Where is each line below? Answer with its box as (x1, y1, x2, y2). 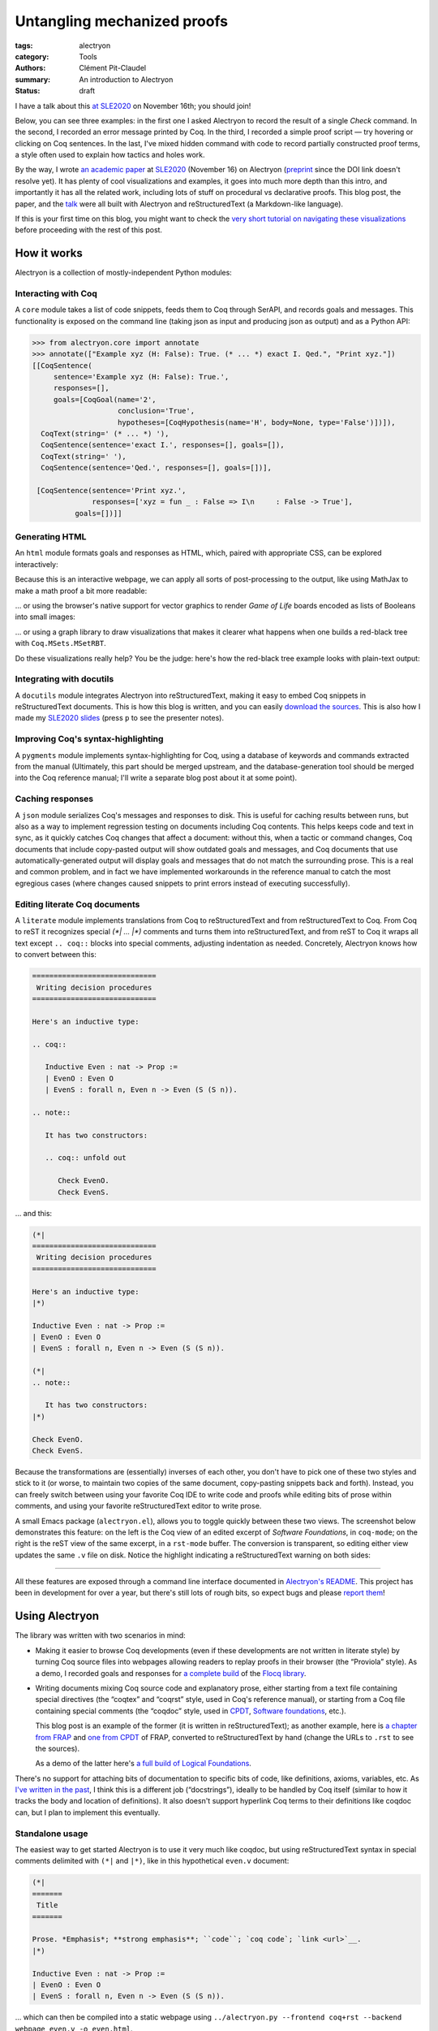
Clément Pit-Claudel (79, 63, 146, 73)
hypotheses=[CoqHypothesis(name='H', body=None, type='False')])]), (118, 418, 397, 427)
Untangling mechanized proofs (15, 12, 229, 30)
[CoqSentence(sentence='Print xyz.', (36, 486, 187, 495)
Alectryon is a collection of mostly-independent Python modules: (15, 268, 233, 278)
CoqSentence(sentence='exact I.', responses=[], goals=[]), (41, 440, 285, 450)
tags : (15, 41, 33, 50)
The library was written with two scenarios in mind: (15, 1630, 186, 1640)
